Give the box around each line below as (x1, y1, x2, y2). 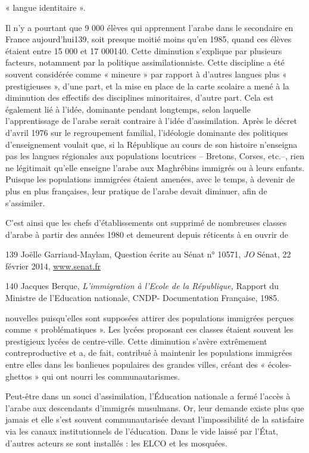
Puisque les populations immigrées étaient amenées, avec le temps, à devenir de (5, 173, 295, 185)
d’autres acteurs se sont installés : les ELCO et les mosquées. (5, 436, 227, 449)
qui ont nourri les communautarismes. (42, 370, 180, 382)
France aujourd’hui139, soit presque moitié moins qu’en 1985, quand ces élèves (5, 33, 292, 45)
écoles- (268, 358, 292, 371)
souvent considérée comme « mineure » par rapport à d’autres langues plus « (5, 67, 287, 80)
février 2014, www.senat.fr (5, 259, 101, 272)
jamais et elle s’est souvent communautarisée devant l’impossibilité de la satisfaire (5, 413, 304, 426)
